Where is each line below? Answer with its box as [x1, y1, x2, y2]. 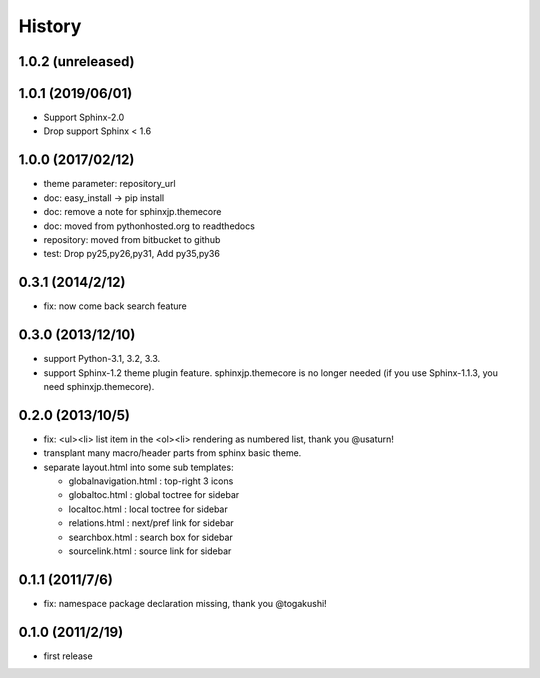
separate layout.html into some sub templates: [43, 461, 234, 473]
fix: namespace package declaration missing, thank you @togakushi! [43, 597, 327, 609]
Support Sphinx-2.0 [43, 111, 125, 124]
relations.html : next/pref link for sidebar [68, 517, 234, 529]
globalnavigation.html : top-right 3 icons [68, 475, 234, 487]
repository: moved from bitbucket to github [43, 233, 221, 245]
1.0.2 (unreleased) [18, 53, 135, 70]
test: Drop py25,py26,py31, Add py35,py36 [43, 248, 220, 260]
